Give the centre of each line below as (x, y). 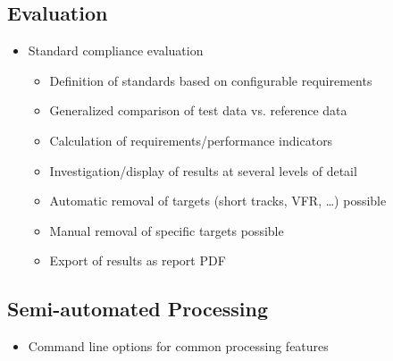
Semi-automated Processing (138, 309)
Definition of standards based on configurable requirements (211, 80)
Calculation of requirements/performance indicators (191, 140)
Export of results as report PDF (138, 260)
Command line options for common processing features (178, 346)
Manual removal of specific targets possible (167, 230)
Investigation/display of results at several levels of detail (203, 170)
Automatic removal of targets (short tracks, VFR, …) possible (218, 201)
